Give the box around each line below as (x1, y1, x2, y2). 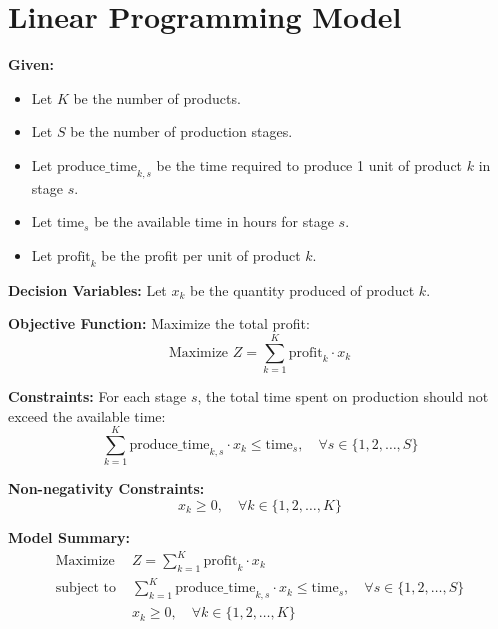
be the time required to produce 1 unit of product (156, 154, 463, 175)
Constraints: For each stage (8, 386, 187, 406)
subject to (55, 581, 117, 596)
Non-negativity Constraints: (8, 478, 205, 499)
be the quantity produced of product (190, 279, 415, 300)
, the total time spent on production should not (197, 386, 489, 406)
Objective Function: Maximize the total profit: (8, 313, 310, 334)
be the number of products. (73, 87, 241, 108)
